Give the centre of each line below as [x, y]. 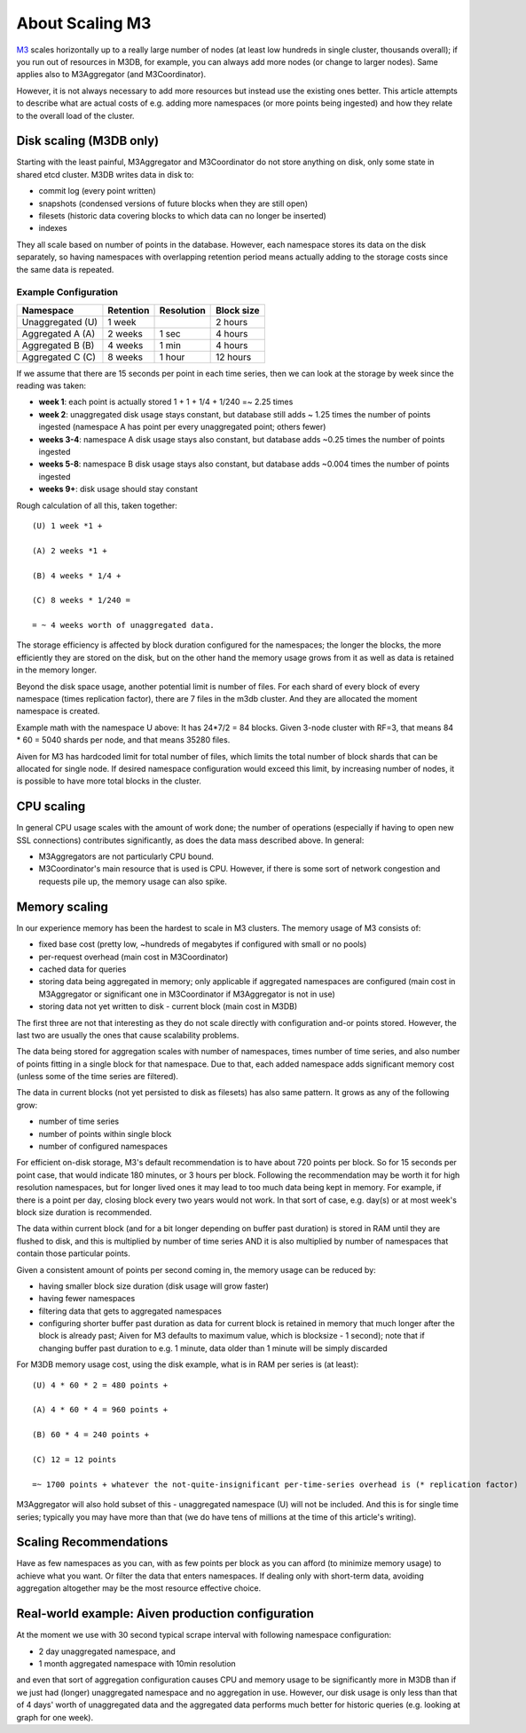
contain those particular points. [73, 1253]
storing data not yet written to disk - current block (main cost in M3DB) [168, 1006]
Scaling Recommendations [92, 1542]
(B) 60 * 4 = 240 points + [91, 1435]
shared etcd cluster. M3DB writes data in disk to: [105, 174]
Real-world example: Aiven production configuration [165, 1614]
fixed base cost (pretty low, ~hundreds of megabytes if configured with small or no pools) [203, 944]
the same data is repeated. [65, 269]
